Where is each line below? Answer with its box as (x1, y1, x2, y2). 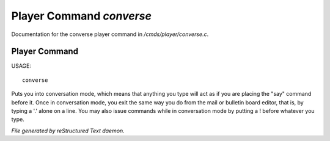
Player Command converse (11, 9, 152, 23)
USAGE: (11, 62, 32, 70)
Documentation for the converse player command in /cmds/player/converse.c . (11, 31, 209, 38)
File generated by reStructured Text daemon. (11, 127, 125, 134)
